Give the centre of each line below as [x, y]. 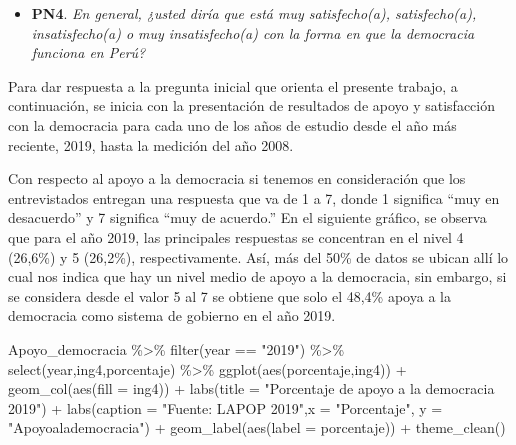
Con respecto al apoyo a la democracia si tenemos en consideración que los [237, 178]
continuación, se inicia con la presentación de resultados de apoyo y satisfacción [252, 105]
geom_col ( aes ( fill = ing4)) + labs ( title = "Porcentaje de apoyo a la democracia [251, 388]
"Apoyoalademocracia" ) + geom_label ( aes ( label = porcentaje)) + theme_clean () [257, 427]
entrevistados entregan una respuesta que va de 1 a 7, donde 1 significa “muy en [254, 197]
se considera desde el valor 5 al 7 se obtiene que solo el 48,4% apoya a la [229, 295]
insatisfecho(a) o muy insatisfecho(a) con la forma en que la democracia [253, 32]
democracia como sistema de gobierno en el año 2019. [172, 315]
